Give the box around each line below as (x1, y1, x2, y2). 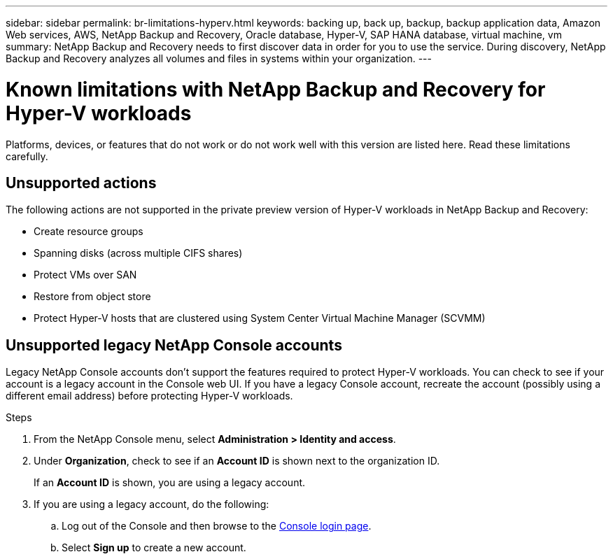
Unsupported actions (6, 174, 157, 192)
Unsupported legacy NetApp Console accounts (6, 336, 342, 354)
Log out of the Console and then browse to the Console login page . (62, 520, 372, 532)
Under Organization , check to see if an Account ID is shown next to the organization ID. (34, 455, 440, 467)
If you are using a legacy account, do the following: (34, 498, 269, 511)
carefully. (6, 150, 48, 162)
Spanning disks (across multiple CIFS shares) (34, 247, 243, 260)
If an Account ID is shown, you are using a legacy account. (34, 476, 306, 489)
